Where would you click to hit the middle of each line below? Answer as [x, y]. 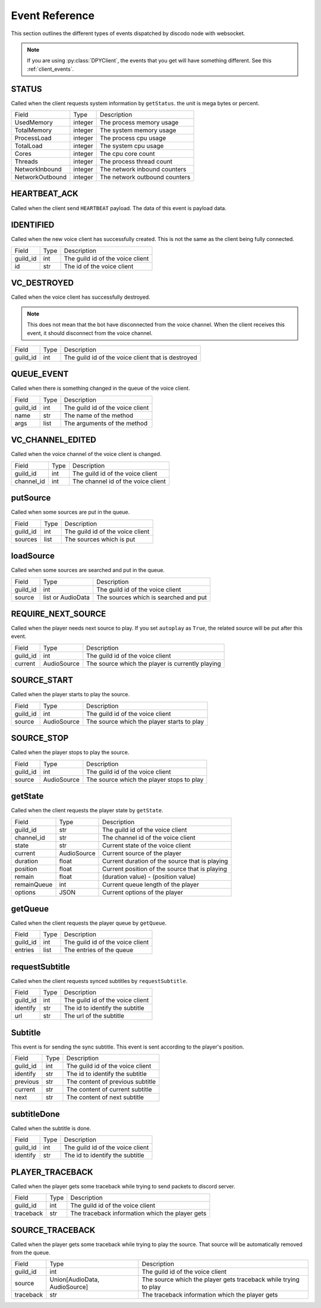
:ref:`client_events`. [51, 69]
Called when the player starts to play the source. [70, 694]
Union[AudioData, [75, 1279]
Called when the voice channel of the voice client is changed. [86, 454]
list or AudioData [67, 597]
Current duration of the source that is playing [165, 861]
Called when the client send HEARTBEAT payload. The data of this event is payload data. [119, 208]
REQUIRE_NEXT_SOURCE [59, 614]
